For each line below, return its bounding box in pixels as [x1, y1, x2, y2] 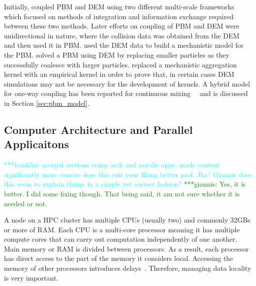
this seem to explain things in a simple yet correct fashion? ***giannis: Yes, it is [4, 179, 246, 189]
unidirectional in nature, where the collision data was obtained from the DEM [4, 30, 240, 40]
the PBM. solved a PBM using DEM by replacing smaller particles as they [4, 49, 229, 60]
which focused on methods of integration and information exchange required [4, 11, 234, 21]
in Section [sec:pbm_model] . [4, 97, 90, 108]
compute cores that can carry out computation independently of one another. [4, 234, 237, 244]
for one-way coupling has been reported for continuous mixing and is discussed [4, 88, 248, 98]
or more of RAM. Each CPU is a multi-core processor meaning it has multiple [4, 224, 240, 234]
